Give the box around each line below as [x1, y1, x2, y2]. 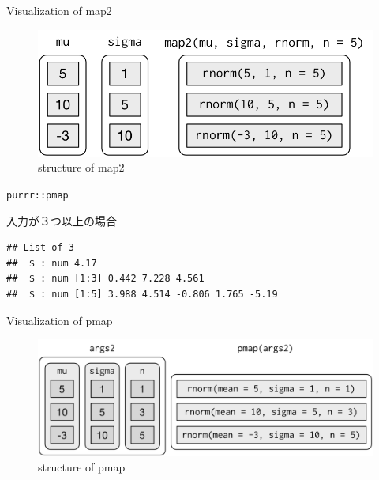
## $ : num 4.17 [6, 257, 97, 269]
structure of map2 [38, 159, 125, 176]
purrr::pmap [6, 189, 69, 201]
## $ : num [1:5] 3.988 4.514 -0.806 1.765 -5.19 [6, 288, 278, 300]
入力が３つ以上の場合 [6, 212, 117, 229]
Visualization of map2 [6, 2, 112, 18]
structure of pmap [38, 459, 126, 475]
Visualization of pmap [6, 312, 113, 328]
